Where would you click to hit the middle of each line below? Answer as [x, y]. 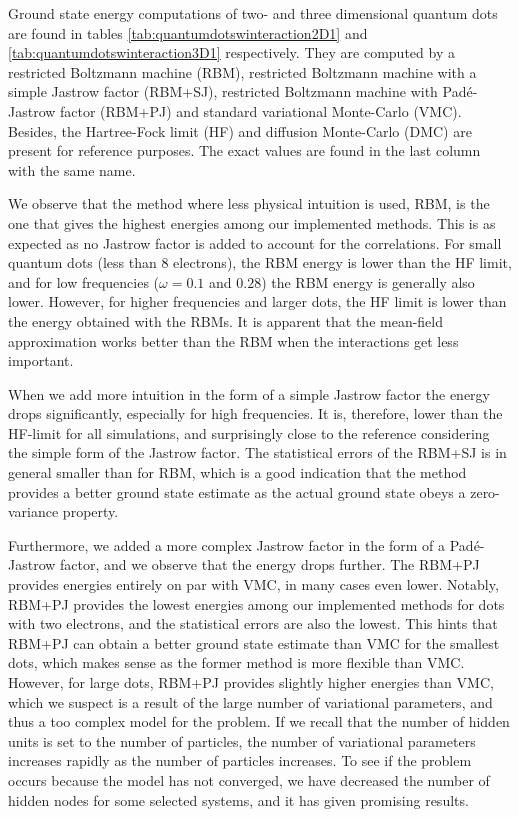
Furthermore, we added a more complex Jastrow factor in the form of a [227, 544]
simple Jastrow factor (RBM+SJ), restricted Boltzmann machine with [223, 91]
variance [33, 511]
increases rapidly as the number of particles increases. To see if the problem [240, 760]
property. [90, 511]
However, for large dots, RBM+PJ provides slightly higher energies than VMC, [251, 682]
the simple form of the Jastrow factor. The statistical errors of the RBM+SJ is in [257, 452]
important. [41, 360]
